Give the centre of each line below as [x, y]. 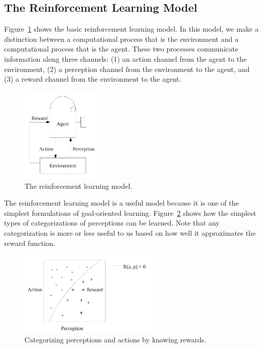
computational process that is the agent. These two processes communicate [121, 49]
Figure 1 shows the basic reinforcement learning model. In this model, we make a [131, 29]
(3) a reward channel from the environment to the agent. [93, 79]
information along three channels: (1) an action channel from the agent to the [125, 58]
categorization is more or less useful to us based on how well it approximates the [130, 233]
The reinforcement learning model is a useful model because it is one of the [122, 203]
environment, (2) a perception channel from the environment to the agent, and [127, 69]
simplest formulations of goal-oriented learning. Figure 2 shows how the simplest [130, 213]
